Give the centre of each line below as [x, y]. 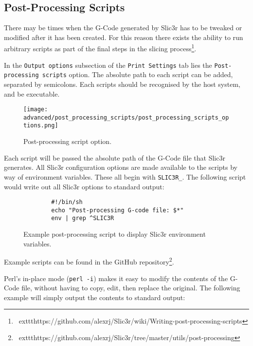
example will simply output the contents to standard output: [95, 297]
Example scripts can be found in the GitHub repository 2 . [89, 261]
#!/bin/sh [67, 202]
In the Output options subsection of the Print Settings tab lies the [108, 65]
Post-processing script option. [68, 141]
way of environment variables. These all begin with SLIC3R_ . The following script [125, 176]
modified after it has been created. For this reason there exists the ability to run [124, 37]
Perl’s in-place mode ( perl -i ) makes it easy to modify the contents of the [116, 278]
